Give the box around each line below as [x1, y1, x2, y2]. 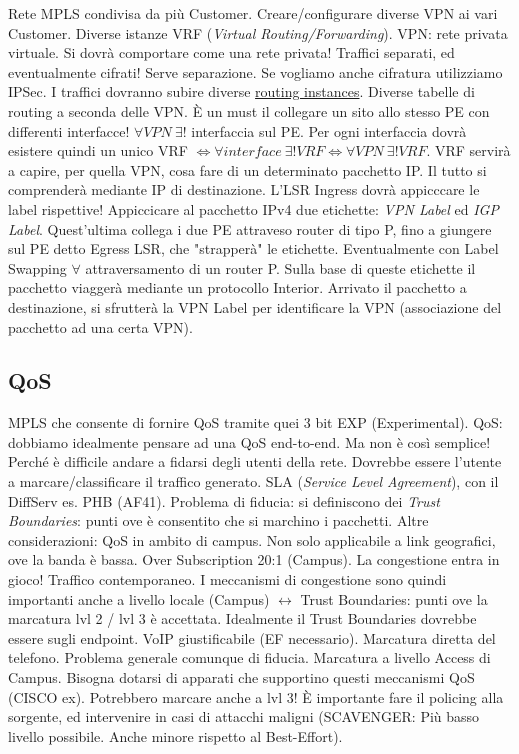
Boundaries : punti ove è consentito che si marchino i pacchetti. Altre [8, 510, 429, 531]
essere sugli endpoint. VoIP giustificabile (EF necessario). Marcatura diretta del [8, 627, 496, 648]
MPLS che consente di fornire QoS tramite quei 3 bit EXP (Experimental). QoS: [8, 412, 503, 433]
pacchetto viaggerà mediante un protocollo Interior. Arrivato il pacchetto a [8, 277, 467, 298]
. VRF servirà [426, 140, 511, 161]
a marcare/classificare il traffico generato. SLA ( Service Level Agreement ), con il [8, 471, 499, 492]
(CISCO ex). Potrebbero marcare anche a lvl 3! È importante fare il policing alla [8, 686, 504, 707]
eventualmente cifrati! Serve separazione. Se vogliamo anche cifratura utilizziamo [8, 61, 503, 82]
